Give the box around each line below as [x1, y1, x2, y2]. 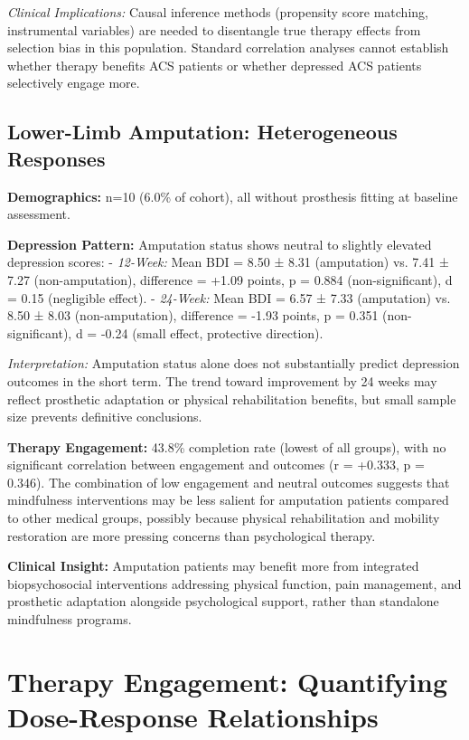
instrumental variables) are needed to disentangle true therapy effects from [7, 20, 421, 39]
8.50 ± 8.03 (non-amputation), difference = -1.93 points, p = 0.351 [7, 306, 379, 325]
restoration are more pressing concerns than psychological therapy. [7, 526, 376, 545]
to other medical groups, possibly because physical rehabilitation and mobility [7, 508, 440, 527]
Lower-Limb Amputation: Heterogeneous [7, 118, 398, 146]
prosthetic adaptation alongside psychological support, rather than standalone [7, 592, 439, 611]
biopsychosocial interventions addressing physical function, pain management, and [7, 574, 462, 593]
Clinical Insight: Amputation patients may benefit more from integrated [7, 556, 419, 575]
